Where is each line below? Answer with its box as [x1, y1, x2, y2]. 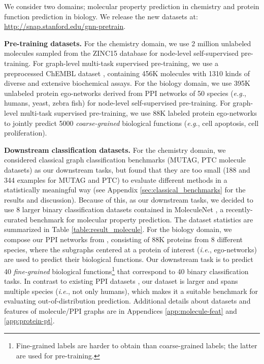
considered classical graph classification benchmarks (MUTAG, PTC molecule [4, 154, 246, 165]
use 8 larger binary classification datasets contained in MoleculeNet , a [4, 204, 224, 215]
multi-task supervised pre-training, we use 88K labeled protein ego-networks [20, 107, 257, 118]
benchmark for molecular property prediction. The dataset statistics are [29, 214, 253, 224]
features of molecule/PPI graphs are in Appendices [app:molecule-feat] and [4, 305, 237, 316]
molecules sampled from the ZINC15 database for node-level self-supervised [4, 48, 239, 58]
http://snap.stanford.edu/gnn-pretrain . [4, 21, 126, 31]
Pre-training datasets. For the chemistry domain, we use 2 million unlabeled [4, 38, 251, 48]
